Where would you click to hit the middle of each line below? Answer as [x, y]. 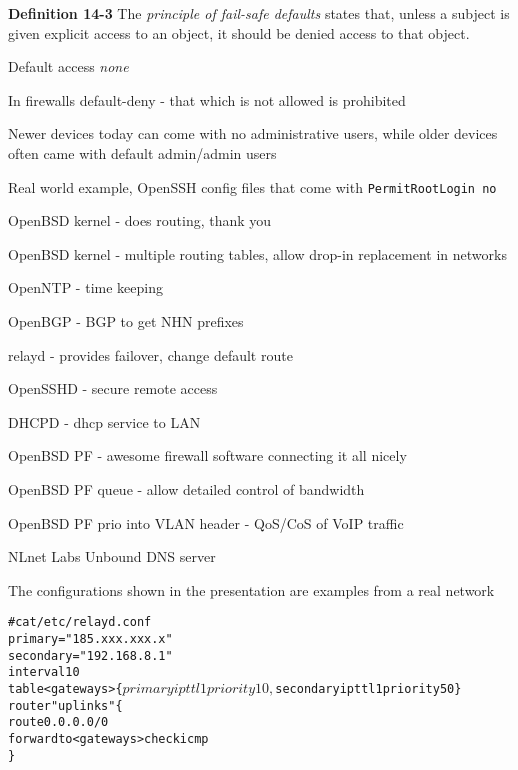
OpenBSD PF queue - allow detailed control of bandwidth [186, 488]
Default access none [68, 66]
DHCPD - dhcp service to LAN [104, 421]
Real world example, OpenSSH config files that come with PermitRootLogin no [252, 186]
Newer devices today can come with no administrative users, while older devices [253, 133]
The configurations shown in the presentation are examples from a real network [251, 589]
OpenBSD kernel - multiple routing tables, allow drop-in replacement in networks [257, 253]
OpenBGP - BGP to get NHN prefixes [126, 321]
